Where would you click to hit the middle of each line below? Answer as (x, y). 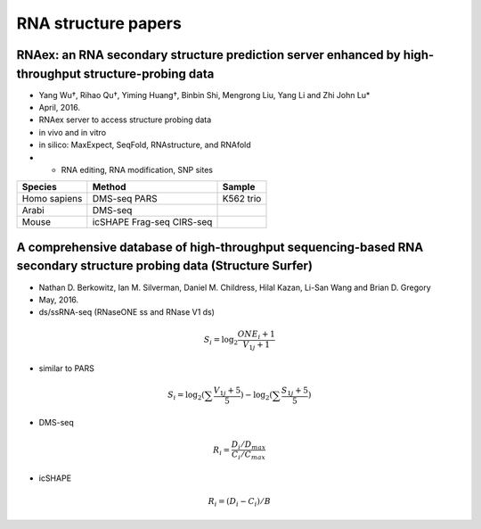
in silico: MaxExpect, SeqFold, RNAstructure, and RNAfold (145, 145)
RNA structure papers (99, 23)
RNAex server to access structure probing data (125, 120)
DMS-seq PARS (125, 199)
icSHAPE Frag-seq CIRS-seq (152, 222)
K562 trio (242, 199)
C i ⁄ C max (249, 456)
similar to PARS (67, 368)
